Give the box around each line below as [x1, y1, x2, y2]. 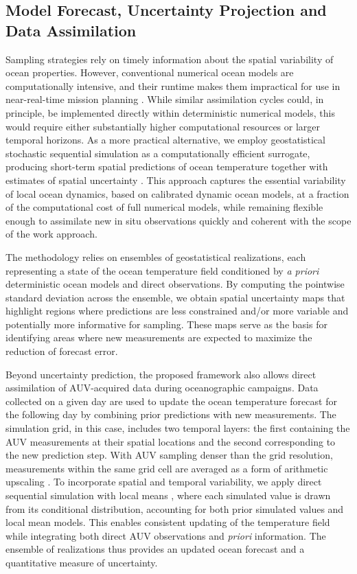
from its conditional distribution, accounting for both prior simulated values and [5, 501, 344, 516]
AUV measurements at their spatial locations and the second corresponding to [5, 434, 336, 448]
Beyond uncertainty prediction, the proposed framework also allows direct [5, 367, 316, 381]
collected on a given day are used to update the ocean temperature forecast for [5, 393, 337, 408]
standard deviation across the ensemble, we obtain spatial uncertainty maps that [5, 290, 345, 304]
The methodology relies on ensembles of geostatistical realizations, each [5, 249, 306, 264]
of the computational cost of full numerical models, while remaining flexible [5, 200, 323, 214]
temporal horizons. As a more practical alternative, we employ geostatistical [5, 133, 325, 147]
